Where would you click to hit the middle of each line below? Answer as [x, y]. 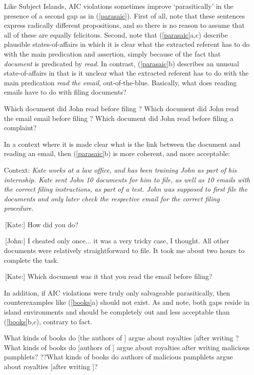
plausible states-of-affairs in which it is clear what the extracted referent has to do [127, 44]
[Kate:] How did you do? [42, 224]
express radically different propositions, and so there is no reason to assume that [124, 25]
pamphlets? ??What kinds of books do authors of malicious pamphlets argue [118, 357]
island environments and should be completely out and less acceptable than [117, 312]
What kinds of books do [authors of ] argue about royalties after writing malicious [127, 347]
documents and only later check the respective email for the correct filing [112, 198]
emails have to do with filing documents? [65, 92]
